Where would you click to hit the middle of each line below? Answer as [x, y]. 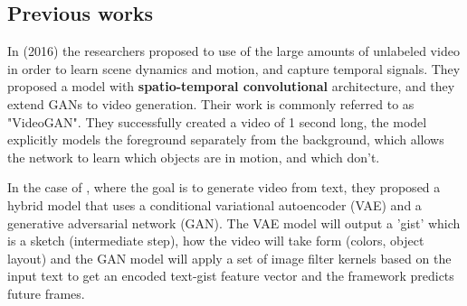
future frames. [46, 293]
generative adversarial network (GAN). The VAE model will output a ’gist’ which [234, 223]
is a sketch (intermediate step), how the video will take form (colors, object [216, 241]
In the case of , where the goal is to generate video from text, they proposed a [224, 187]
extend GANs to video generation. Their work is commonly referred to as [211, 103]
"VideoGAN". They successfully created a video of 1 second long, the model [217, 121]
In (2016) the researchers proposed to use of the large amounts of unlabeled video [233, 51]
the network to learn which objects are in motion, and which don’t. [194, 157]
